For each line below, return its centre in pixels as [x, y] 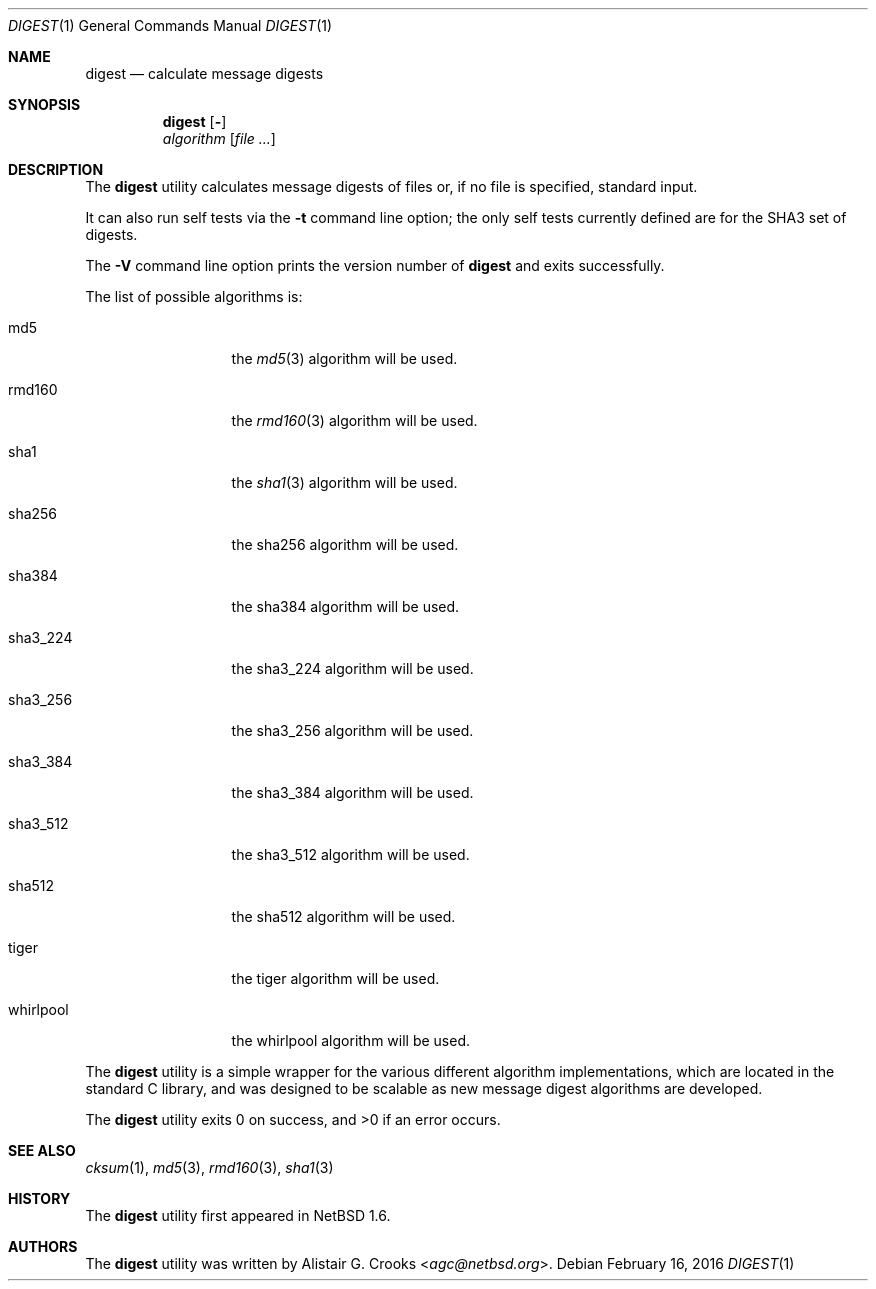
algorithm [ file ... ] [219, 138]
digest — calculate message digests [204, 73]
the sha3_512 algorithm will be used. [350, 854]
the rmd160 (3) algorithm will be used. [354, 420]
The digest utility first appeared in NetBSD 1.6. [238, 1215]
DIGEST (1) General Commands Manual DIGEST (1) [170, 25]
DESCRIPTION [56, 169]
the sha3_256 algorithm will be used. [352, 730]
